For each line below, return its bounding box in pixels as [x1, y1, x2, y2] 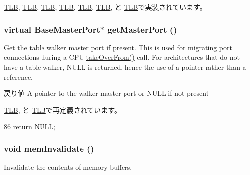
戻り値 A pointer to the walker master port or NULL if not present [4, 88, 209, 98]
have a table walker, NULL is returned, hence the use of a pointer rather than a [4, 62, 246, 72]
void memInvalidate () [4, 142, 94, 154]
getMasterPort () [107, 23, 177, 35]
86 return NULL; [4, 121, 55, 131]
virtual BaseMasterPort [4, 23, 100, 35]
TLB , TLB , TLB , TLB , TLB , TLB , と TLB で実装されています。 [4, 2, 207, 12]
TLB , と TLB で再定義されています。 [4, 104, 121, 115]
